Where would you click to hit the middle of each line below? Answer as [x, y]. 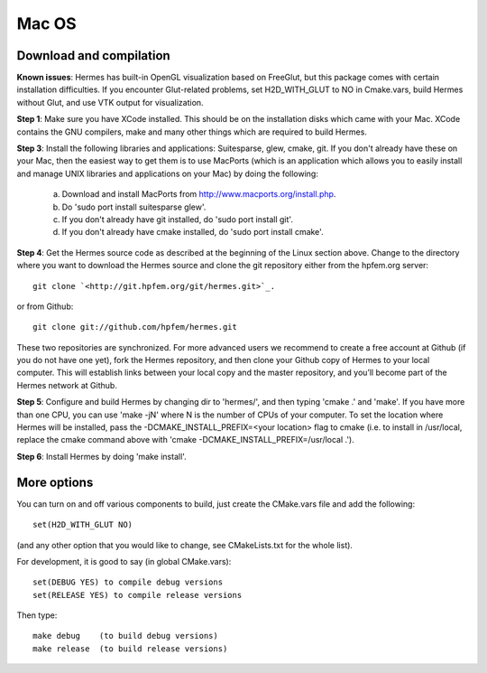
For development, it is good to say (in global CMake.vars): [124, 561]
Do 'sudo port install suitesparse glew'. [134, 207]
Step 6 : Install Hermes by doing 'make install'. [101, 456]
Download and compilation [93, 56]
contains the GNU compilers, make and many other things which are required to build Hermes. [192, 132]
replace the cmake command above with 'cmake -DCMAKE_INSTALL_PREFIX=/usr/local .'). [186, 440]
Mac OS [46, 23]
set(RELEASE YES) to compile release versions [138, 595]
